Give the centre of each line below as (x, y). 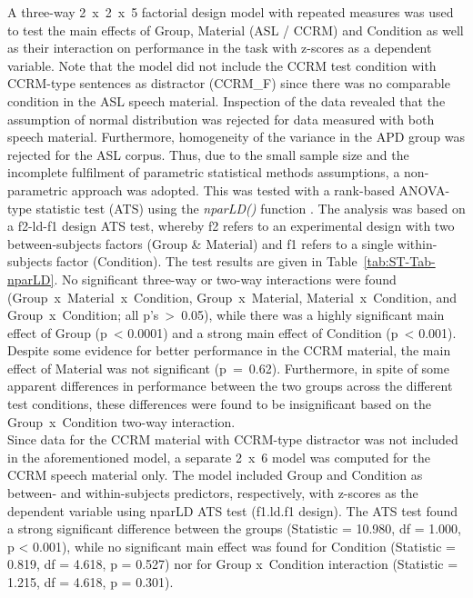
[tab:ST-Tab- (399, 261)
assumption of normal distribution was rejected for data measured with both (221, 119)
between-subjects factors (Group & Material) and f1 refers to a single (201, 243)
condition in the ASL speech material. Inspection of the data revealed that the (226, 100)
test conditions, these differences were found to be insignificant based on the (220, 404)
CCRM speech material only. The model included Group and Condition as (215, 475)
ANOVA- (424, 189)
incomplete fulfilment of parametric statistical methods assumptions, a (204, 172)
